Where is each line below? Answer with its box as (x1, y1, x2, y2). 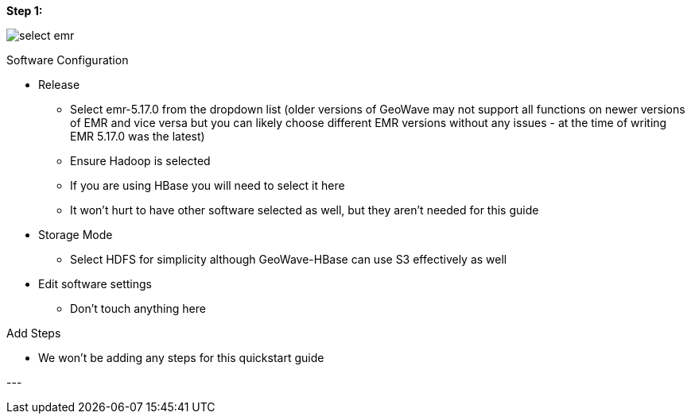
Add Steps (6, 326, 61, 340)
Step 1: (6, 4, 43, 17)
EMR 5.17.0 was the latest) (70, 129, 205, 143)
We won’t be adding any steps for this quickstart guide (38, 351, 324, 364)
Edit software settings (38, 277, 152, 291)
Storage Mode (38, 228, 113, 241)
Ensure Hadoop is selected (70, 154, 211, 168)
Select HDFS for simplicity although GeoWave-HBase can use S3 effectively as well (70, 252, 507, 266)
